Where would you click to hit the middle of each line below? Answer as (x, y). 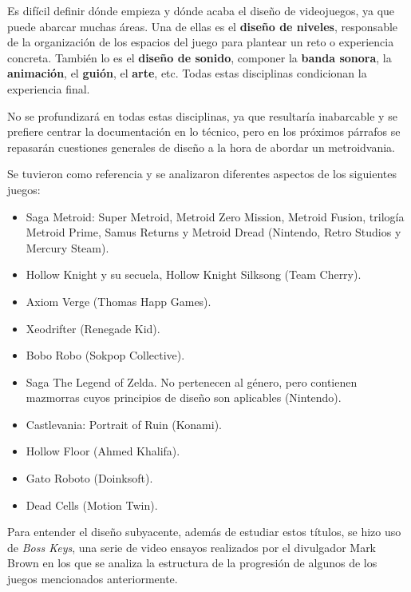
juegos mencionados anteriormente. (93, 579)
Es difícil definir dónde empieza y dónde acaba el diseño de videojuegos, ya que (201, 10)
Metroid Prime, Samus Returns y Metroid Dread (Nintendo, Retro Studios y (213, 232)
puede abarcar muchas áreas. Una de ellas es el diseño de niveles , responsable (203, 26)
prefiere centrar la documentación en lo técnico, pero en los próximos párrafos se (204, 131)
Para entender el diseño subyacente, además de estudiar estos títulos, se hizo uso (204, 532)
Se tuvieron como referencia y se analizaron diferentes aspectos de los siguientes (202, 174)
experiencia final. (49, 88)
